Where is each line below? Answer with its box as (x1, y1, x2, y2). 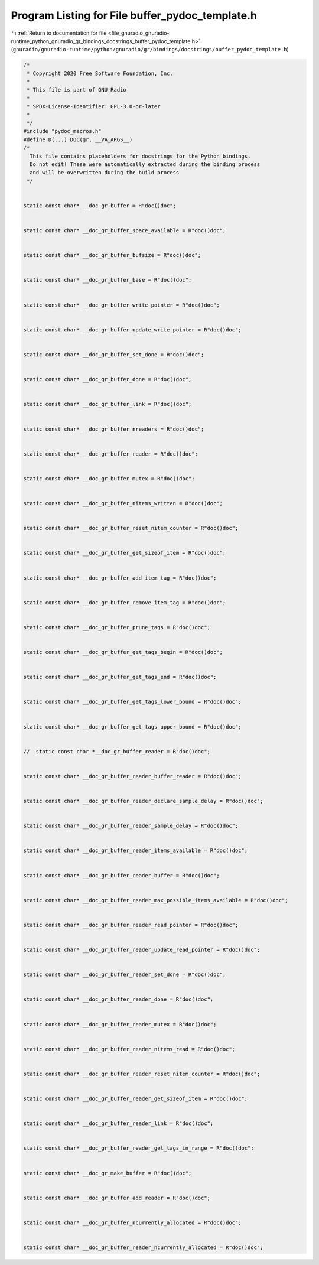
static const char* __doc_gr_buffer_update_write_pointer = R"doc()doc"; (23, 326, 242, 333)
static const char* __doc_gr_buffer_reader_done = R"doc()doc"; (23, 996, 214, 1003)
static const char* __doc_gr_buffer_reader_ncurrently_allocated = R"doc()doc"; (23, 1244, 263, 1251)
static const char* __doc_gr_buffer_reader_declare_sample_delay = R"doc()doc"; (23, 798, 263, 805)
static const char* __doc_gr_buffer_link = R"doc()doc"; (23, 401, 192, 408)
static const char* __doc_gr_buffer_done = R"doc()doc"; (23, 376, 192, 383)
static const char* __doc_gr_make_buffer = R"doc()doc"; (23, 1170, 192, 1176)
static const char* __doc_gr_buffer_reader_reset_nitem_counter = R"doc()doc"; (23, 1070, 261, 1077)
